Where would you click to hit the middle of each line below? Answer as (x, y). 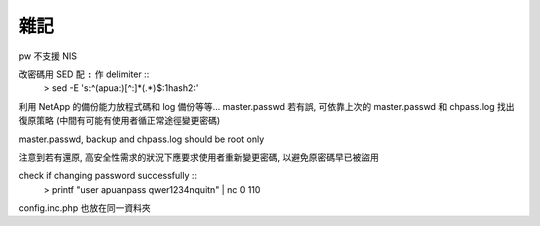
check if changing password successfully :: (108, 176)
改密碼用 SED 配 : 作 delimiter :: (84, 74)
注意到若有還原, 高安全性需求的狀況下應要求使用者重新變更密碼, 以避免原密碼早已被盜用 (198, 157)
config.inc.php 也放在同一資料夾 (84, 208)
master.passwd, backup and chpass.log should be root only (141, 139)
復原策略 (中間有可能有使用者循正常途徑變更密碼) (119, 121)
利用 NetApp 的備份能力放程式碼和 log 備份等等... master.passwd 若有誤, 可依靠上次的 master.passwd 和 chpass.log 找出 (266, 106)
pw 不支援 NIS (47, 56)
